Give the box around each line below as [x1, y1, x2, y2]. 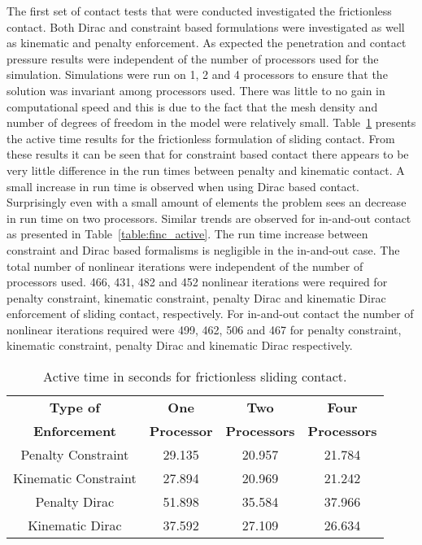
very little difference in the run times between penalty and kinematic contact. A [7, 161, 405, 178]
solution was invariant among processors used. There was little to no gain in [7, 81, 385, 98]
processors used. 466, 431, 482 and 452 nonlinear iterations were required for [7, 273, 388, 290]
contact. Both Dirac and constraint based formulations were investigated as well [7, 18, 405, 35]
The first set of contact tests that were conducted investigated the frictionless [7, 2, 392, 19]
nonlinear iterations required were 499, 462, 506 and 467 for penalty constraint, [7, 320, 402, 338]
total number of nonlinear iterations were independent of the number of [7, 257, 363, 274]
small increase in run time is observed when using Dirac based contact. [7, 177, 359, 194]
